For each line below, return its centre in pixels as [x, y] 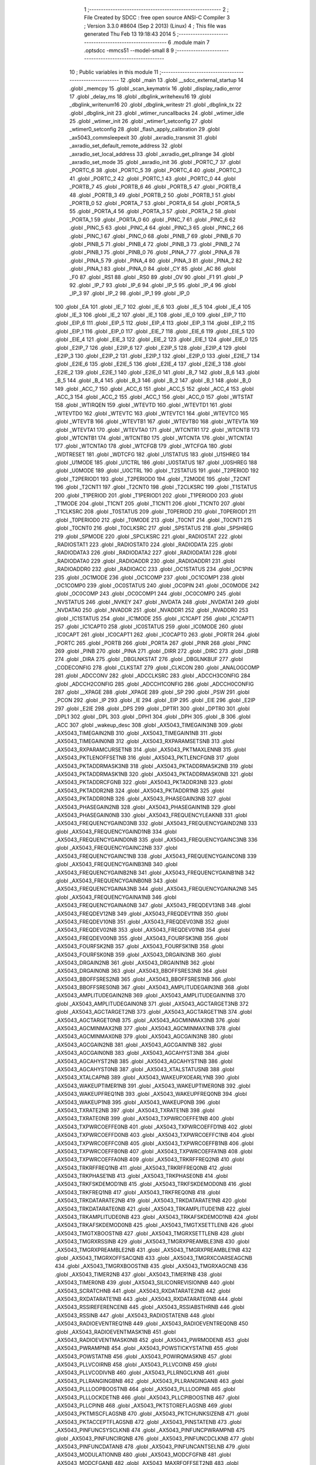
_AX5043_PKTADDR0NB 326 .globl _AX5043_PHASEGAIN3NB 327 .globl [143, 799]
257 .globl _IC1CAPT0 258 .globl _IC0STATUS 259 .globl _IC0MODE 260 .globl [149, 626]
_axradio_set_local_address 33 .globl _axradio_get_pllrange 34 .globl [152, 154]
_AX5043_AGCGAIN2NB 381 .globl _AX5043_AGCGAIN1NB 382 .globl [138, 1045]
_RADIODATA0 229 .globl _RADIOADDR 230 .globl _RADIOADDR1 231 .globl [145, 561]
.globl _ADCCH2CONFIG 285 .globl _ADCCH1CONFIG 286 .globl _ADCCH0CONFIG [154, 684]
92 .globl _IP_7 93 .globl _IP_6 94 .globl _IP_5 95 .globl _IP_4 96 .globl [153, 285]
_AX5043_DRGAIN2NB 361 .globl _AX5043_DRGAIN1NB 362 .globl [135, 963]
